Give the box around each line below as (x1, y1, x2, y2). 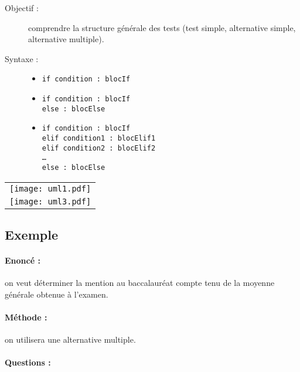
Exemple (5, 226, 58, 244)
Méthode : (5, 310, 47, 323)
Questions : (5, 356, 51, 368)
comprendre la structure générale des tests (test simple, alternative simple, (28, 21, 296, 33)
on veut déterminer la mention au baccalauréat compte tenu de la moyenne (5, 277, 275, 289)
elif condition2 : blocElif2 (42, 144, 156, 152)
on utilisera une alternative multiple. (5, 333, 136, 346)
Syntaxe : (5, 52, 39, 64)
